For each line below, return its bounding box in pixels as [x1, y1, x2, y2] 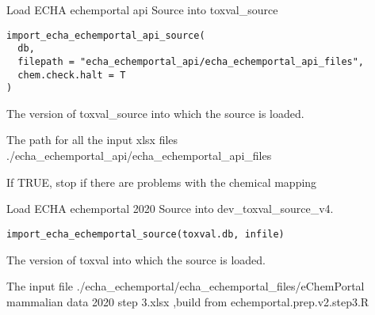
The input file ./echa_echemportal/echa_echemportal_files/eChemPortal [6, 278, 365, 294]
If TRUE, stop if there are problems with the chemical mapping [6, 173, 317, 190]
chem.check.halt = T [17, 69, 126, 81]
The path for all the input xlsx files [6, 131, 178, 148]
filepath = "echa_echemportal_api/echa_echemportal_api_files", [17, 55, 365, 67]
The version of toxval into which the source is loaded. [6, 251, 266, 268]
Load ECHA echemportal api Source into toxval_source [6, 2, 278, 17]
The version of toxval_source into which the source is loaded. [6, 104, 304, 121]
